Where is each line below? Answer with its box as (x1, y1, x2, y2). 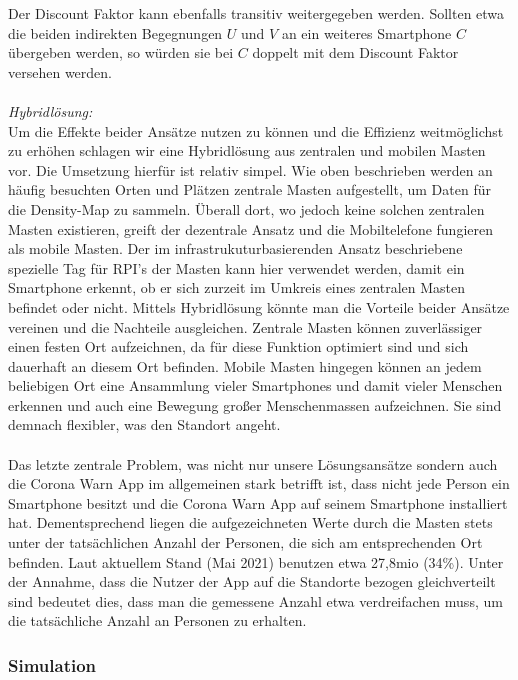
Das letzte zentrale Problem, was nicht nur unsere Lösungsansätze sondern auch (8, 453, 498, 474)
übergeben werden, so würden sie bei (8, 42, 234, 63)
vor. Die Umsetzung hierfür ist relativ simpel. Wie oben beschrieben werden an (8, 159, 493, 180)
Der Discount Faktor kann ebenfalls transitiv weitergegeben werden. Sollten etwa (8, 3, 505, 23)
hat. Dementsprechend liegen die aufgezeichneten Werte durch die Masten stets (8, 512, 493, 533)
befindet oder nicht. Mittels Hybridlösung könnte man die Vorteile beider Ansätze (8, 296, 510, 317)
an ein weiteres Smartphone (281, 22, 452, 43)
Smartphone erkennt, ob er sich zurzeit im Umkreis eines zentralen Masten (8, 277, 466, 298)
